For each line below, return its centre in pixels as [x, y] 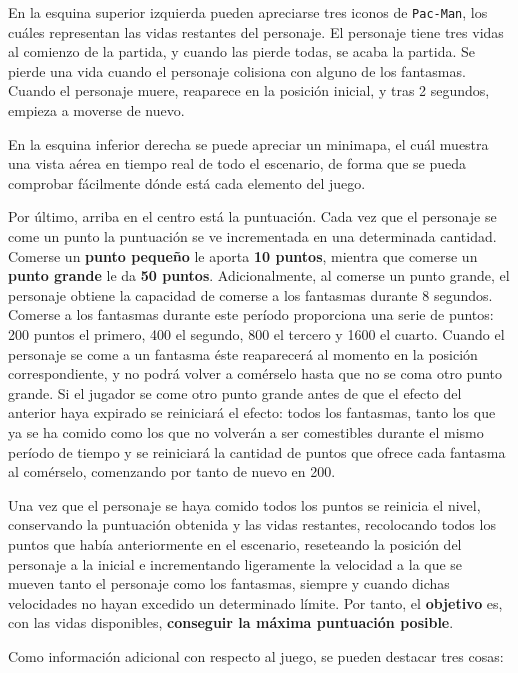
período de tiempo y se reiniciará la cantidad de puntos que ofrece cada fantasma [257, 451]
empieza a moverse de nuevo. [96, 110]
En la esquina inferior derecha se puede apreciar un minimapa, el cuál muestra [248, 143]
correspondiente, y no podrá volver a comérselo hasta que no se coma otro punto [255, 373]
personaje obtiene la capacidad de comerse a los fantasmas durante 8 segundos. [250, 294]
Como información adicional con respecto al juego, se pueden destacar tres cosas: [256, 655]
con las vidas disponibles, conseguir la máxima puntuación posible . [231, 622]
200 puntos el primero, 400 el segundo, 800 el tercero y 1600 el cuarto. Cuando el [256, 333]
